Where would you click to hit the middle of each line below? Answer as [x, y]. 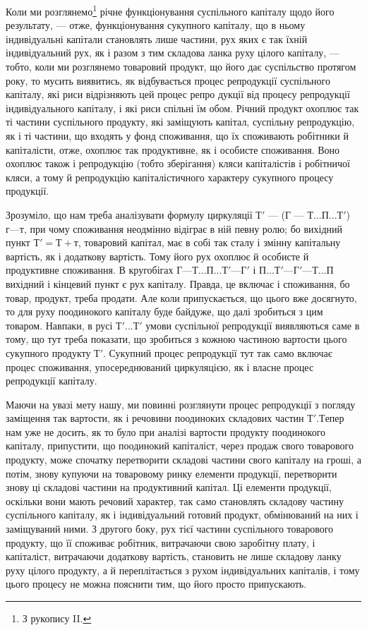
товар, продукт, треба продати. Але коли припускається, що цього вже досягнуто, [181, 297]
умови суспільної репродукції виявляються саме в [253, 325]
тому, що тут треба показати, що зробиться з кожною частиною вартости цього [176, 339]
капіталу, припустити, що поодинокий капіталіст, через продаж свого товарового [180, 446]
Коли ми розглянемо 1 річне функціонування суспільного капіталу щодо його [170, 10]
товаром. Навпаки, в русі [59, 325]
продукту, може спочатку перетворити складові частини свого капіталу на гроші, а [183, 460]
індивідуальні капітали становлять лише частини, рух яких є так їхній [157, 38]
